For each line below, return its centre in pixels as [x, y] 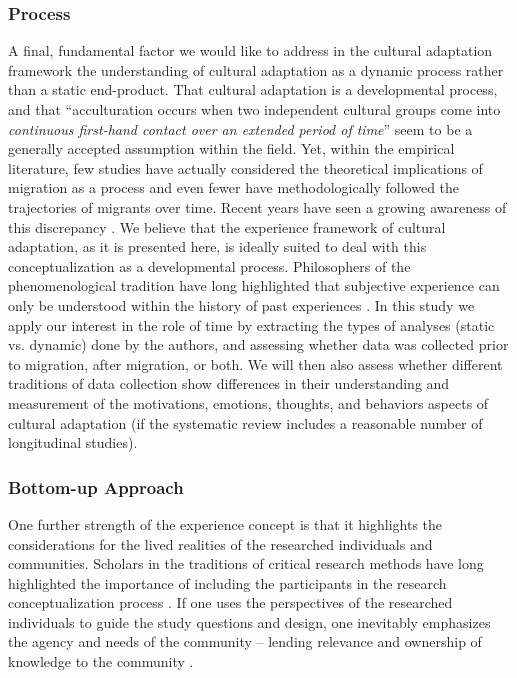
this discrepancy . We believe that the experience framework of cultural [227, 226]
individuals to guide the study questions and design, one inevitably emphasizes [249, 621]
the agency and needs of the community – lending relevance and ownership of [245, 641]
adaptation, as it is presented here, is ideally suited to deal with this [217, 246]
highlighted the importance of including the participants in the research [227, 582]
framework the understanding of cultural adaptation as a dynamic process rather [256, 69]
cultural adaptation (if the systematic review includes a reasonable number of [245, 422]
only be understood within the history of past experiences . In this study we [241, 304]
